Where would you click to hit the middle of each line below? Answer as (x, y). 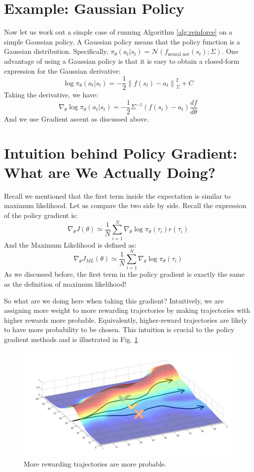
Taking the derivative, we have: (51, 95)
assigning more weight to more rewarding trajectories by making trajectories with (127, 310)
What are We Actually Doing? (110, 172)
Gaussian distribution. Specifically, (56, 51)
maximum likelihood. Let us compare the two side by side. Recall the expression (125, 205)
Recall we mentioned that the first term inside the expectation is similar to (117, 195)
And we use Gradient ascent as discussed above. (76, 118)
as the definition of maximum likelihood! (65, 283)
